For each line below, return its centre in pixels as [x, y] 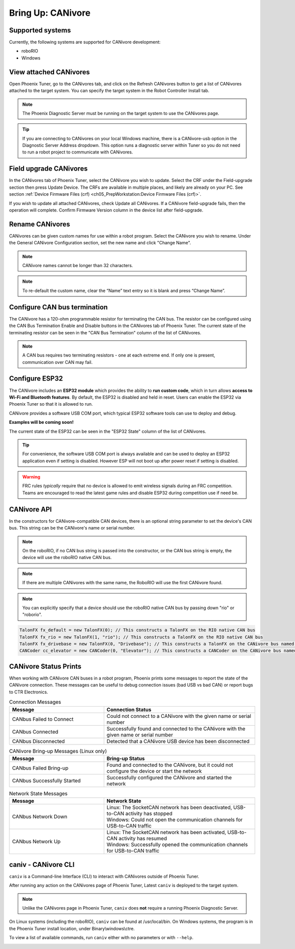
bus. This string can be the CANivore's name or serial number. [72, 528]
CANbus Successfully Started [46, 780]
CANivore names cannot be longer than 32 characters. [78, 266]
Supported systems [40, 30]
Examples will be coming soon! [41, 422]
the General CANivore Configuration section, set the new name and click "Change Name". [100, 243]
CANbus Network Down [40, 817]
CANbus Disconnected [38, 741]
